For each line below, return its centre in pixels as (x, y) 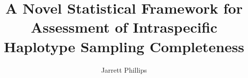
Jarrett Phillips (124, 69)
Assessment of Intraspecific (124, 27)
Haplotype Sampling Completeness (124, 46)
